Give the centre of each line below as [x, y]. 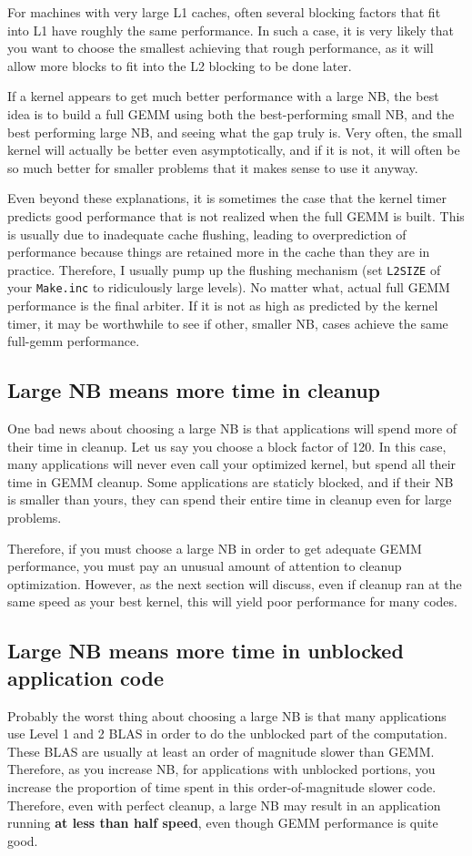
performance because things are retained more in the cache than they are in [219, 252]
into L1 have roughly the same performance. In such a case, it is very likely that [231, 30]
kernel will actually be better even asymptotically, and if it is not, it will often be [234, 150]
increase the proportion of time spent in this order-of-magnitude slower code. [222, 786]
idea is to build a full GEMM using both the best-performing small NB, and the [231, 113]
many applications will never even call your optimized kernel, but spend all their [232, 464]
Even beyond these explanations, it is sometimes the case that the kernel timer [227, 198]
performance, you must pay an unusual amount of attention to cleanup [205, 566]
